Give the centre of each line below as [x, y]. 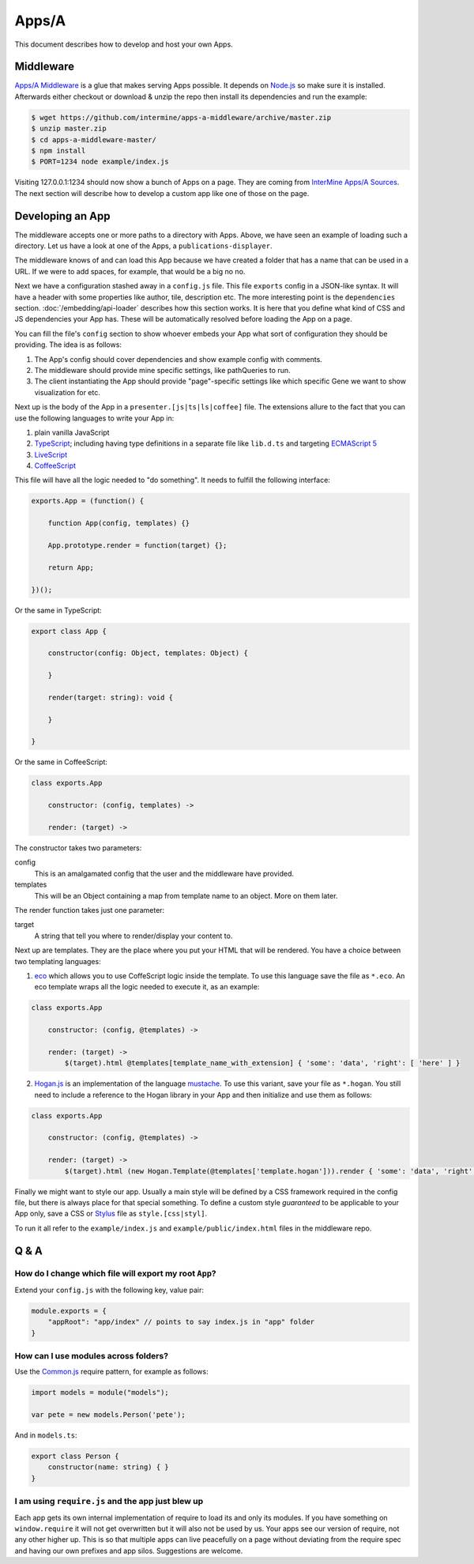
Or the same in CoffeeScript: [61, 762]
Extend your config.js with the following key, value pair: [109, 1290]
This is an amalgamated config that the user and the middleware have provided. [164, 873]
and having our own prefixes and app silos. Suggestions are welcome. [129, 1551]
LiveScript [51, 454]
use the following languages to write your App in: [94, 418]
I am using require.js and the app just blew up [109, 1502]
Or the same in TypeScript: [58, 610]
